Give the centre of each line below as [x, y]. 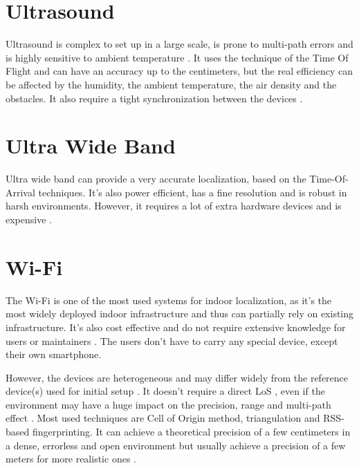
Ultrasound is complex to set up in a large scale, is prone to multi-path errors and [179, 44]
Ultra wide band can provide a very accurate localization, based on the [156, 179]
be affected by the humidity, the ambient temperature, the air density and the [171, 84]
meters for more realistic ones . [71, 459]
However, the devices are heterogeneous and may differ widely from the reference [177, 377]
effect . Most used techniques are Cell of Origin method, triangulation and [163, 418]
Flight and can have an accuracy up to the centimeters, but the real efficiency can [179, 71]
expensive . [29, 219]
